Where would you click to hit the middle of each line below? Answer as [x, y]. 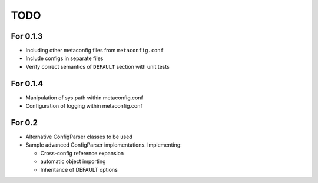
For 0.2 [24, 123]
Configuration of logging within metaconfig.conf [84, 106]
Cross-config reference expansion [82, 153]
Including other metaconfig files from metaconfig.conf [95, 51]
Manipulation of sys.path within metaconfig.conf [85, 98]
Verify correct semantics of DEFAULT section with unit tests [98, 66]
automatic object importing [73, 161]
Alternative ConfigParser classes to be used [79, 137]
